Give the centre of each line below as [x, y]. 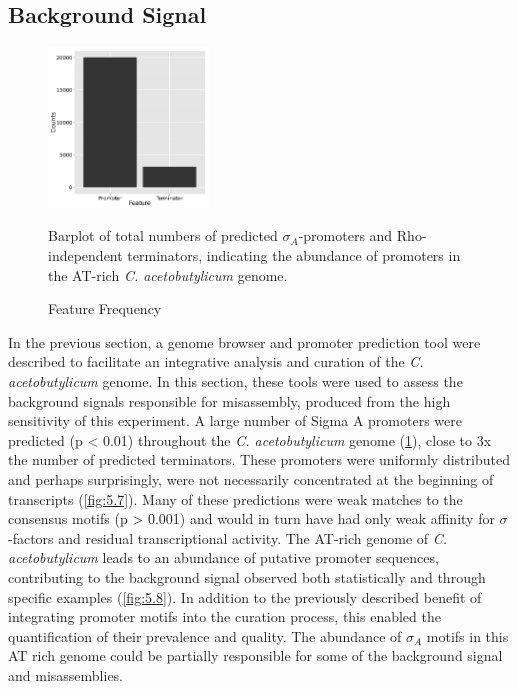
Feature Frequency [105, 308]
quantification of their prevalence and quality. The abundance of [205, 635]
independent [85, 255]
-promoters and [345, 235]
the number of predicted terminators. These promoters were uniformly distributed [259, 459]
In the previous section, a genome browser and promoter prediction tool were [244, 341]
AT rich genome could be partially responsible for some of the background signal [255, 655]
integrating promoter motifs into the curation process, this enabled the [224, 616]
